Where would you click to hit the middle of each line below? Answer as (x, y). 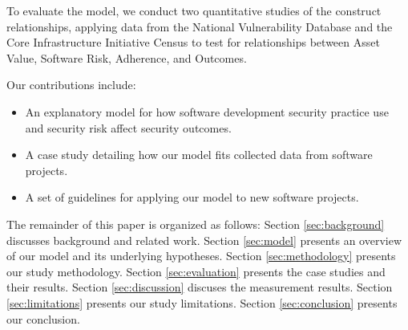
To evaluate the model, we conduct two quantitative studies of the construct (194, 10)
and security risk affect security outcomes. (128, 127)
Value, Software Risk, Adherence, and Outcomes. (127, 57)
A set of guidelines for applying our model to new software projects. (192, 197)
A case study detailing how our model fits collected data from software (199, 155)
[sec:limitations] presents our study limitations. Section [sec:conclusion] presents (202, 302)
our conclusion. (43, 318)
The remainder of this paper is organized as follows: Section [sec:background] (196, 224)
